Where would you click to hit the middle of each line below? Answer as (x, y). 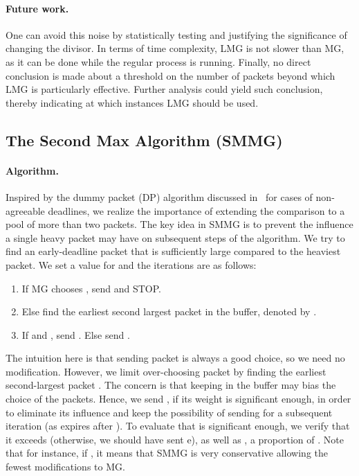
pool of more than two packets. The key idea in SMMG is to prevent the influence (179, 224)
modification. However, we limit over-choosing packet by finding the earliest (166, 371)
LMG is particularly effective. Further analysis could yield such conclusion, (164, 89)
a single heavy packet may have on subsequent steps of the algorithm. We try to (175, 237)
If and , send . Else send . (76, 334)
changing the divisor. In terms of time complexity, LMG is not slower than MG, (175, 48)
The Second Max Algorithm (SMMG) (144, 140)
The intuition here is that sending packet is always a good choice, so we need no (175, 358)
